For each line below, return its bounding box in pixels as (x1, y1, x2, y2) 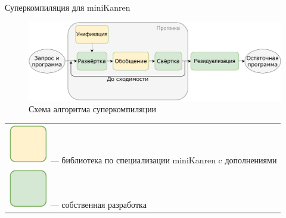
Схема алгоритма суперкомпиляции (29, 103, 157, 115)
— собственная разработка (50, 198, 147, 211)
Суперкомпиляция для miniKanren (5, 1, 130, 13)
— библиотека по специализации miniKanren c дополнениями (50, 154, 277, 166)
